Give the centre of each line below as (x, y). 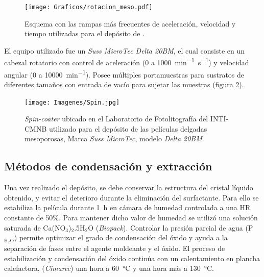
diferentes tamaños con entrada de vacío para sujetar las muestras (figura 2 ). (124, 84)
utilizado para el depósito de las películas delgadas (128, 128)
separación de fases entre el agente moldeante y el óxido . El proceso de (115, 248)
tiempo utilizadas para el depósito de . (85, 33)
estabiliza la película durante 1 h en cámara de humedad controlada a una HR (127, 207)
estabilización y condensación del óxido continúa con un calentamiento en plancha (132, 258)
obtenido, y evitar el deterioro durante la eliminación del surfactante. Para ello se (131, 197)
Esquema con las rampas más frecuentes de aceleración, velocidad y (130, 23)
